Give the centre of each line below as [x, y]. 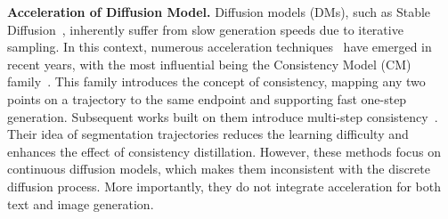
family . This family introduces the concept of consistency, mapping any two [216, 81]
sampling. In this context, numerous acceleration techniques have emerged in [220, 47]
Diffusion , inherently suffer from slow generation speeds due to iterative [205, 29]
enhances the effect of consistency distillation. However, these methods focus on [224, 151]
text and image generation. [81, 203]
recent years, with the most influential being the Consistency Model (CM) [209, 64]
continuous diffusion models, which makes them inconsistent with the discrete [219, 169]
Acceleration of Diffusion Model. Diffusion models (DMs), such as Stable [219, 12]
